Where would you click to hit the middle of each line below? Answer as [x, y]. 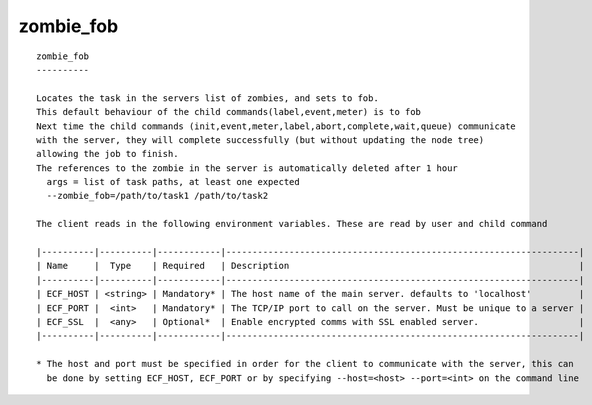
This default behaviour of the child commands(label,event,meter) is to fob [229, 112]
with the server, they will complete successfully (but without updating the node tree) [260, 139]
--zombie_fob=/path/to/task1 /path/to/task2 [157, 196]
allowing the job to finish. [107, 154]
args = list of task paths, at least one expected [173, 182]
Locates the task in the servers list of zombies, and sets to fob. [207, 98]
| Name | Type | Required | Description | [310, 266]
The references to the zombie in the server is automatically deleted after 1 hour [247, 168]
